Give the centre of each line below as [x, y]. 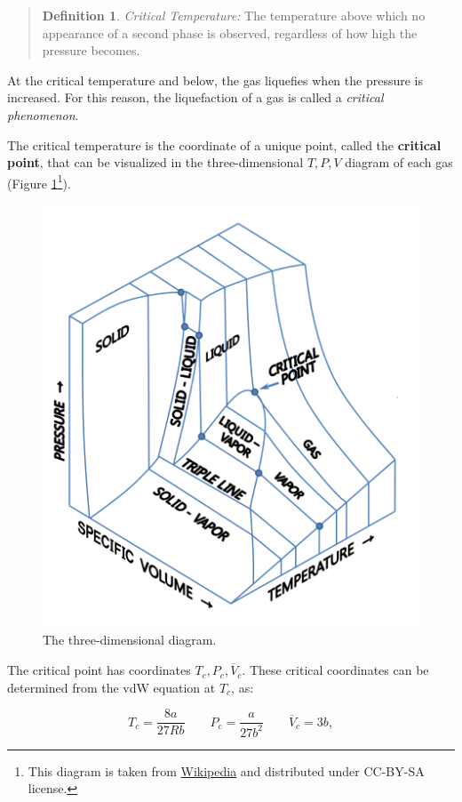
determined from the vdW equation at [112, 687]
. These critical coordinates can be [335, 670]
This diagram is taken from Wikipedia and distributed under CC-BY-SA [226, 770]
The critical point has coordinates [99, 670]
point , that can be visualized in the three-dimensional [155, 162]
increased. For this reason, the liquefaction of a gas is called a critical [195, 97]
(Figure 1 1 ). [39, 181]
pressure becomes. [91, 50]
